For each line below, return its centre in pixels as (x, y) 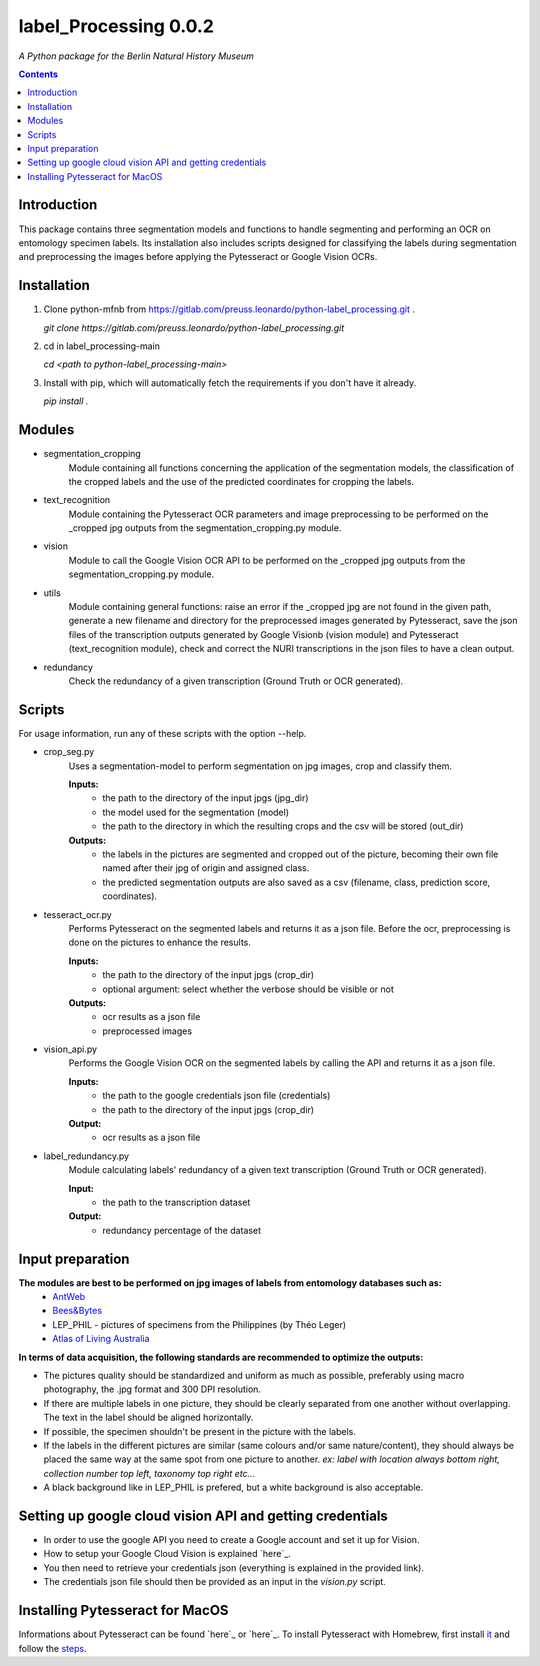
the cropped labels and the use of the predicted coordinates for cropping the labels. (241, 481)
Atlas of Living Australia (101, 1339)
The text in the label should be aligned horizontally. (148, 1417)
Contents (38, 74)
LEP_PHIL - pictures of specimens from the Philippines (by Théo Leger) (199, 1324)
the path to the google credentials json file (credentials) (216, 1096)
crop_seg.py (69, 752)
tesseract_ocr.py (77, 914)
